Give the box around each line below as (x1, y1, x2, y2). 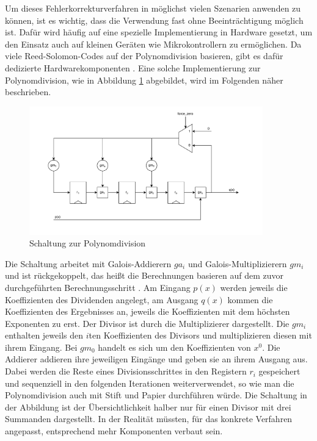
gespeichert (258, 365, 301, 378)
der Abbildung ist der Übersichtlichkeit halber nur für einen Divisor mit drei (5, 400, 291, 413)
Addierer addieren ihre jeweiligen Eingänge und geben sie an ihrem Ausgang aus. (5, 353, 308, 365)
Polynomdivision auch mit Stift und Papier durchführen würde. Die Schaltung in (5, 389, 307, 401)
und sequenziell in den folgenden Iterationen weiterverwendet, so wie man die (5, 376, 294, 389)
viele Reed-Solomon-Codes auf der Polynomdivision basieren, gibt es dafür (5, 49, 283, 62)
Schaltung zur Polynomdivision (29, 237, 146, 249)
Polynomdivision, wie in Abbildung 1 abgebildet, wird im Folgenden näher (5, 73, 283, 86)
